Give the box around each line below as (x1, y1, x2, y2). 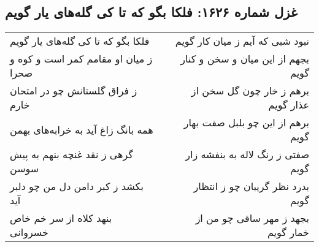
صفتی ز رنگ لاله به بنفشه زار (185, 147, 309, 162)
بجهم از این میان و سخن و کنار (180, 51, 309, 66)
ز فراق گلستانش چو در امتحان (10, 83, 137, 98)
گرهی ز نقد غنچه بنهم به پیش (10, 147, 133, 162)
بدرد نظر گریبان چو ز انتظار (193, 179, 309, 194)
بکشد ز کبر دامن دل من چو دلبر (10, 179, 144, 194)
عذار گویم (268, 97, 309, 112)
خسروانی (10, 225, 48, 240)
